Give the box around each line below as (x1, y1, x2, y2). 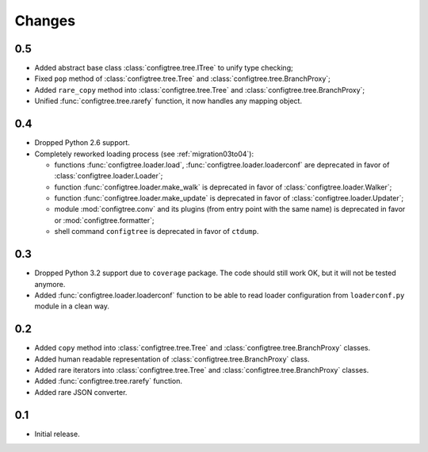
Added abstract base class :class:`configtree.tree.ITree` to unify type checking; (34, 63, 293, 73)
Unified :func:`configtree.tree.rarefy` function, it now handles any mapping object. (34, 96, 303, 106)
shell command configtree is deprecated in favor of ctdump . (54, 227, 259, 236)
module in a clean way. (34, 301, 110, 311)
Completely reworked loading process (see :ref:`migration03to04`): (34, 149, 254, 159)
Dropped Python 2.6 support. (34, 138, 130, 147)
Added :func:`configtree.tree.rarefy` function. (34, 377, 182, 386)
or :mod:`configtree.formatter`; (54, 215, 155, 225)
